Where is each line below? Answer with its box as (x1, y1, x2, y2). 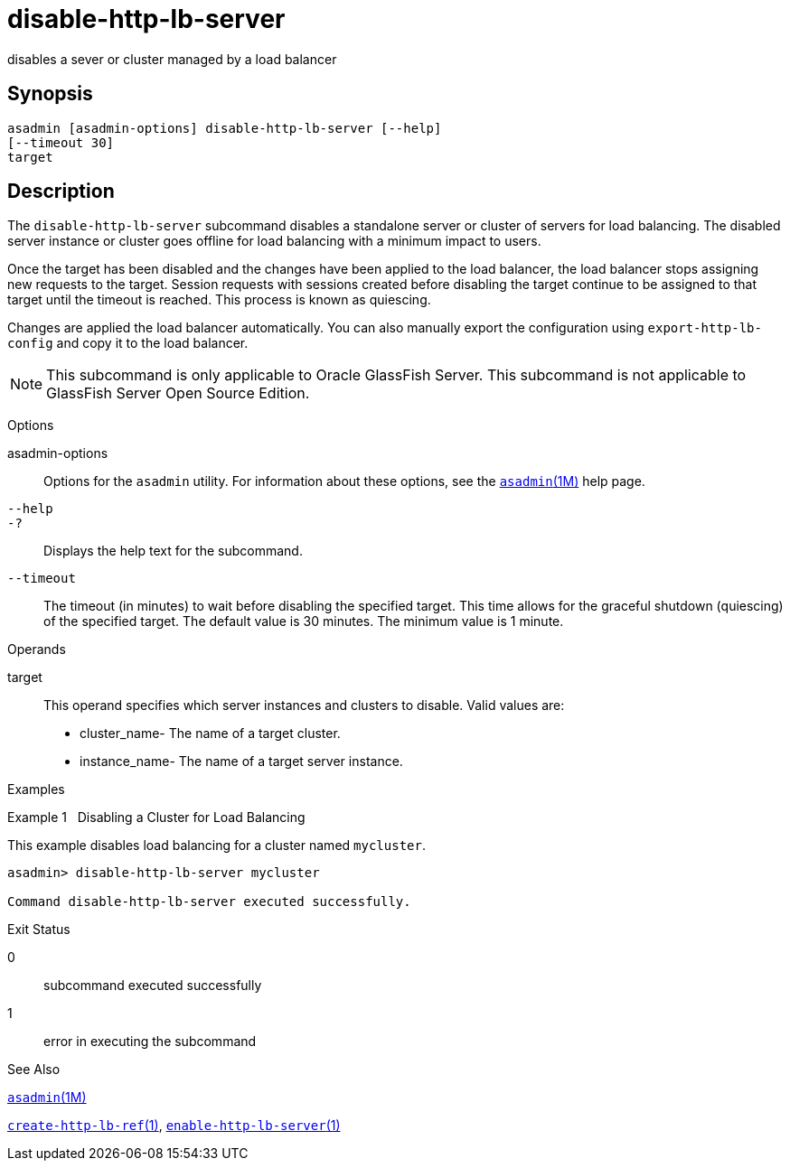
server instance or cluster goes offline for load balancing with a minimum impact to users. (7, 233, 541, 249)
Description (7, 180, 115, 203)
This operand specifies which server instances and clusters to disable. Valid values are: (43, 697, 565, 714)
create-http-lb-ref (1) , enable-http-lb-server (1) (7, 1117, 341, 1134)
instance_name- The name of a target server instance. (80, 753, 403, 770)
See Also (7, 1061, 61, 1078)
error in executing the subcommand (43, 1033, 257, 1050)
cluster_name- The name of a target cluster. (80, 725, 341, 742)
